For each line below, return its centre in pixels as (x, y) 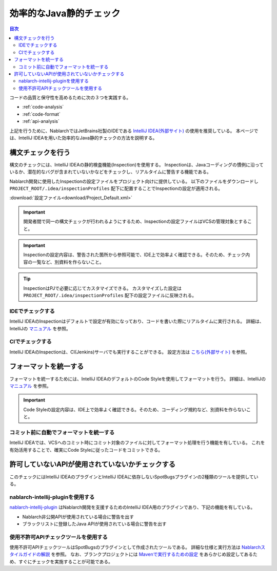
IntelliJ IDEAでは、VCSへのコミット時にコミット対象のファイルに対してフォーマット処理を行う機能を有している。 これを (137, 442)
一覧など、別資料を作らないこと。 (68, 262)
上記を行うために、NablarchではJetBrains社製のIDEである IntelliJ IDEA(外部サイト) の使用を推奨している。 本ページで (134, 131)
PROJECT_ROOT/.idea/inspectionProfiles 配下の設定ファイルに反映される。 (110, 295)
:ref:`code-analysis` (43, 107)
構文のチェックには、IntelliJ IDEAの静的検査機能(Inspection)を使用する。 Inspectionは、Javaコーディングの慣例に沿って (137, 164)
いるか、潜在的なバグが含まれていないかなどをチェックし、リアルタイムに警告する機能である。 (110, 172)
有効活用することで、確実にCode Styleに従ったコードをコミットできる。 (86, 450)
